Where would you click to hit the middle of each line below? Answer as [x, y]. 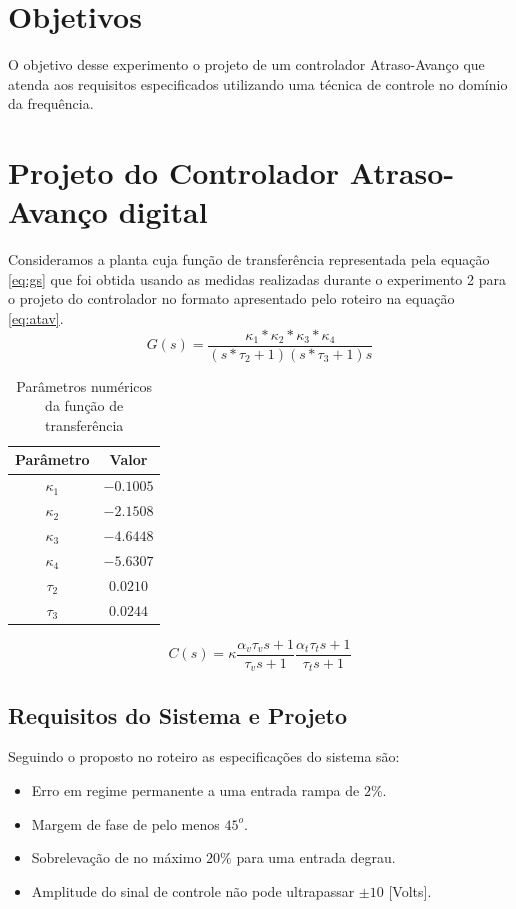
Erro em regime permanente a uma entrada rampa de [195, 789]
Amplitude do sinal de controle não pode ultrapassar [193, 890]
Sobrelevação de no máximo [116, 857]
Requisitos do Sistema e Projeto [178, 714]
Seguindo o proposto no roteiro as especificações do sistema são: [204, 756]
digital [163, 211]
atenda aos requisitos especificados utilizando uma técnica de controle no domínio [258, 83]
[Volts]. [410, 890]
